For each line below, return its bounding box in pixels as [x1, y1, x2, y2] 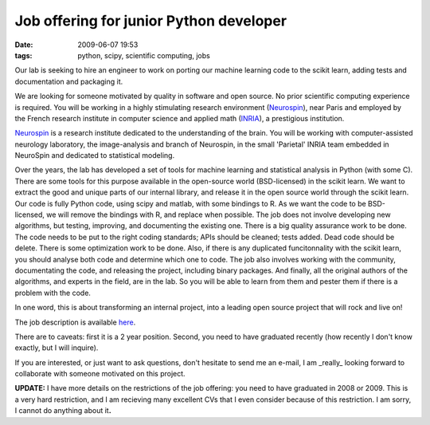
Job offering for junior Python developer [14, 12, 287, 30]
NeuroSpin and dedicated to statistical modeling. [14, 151, 175, 160]
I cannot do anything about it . [14, 406, 111, 415]
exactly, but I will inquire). [14, 343, 99, 352]
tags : [14, 50, 33, 60]
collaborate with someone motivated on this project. [14, 369, 186, 379]
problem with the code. [14, 288, 92, 297]
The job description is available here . [14, 317, 136, 327]
